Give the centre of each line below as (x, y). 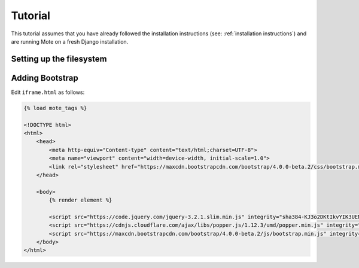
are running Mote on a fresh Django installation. (70, 41)
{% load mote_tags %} (55, 108)
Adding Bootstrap (45, 78)
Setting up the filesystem (59, 59)
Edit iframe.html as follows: (48, 92)
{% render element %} (80, 200)
